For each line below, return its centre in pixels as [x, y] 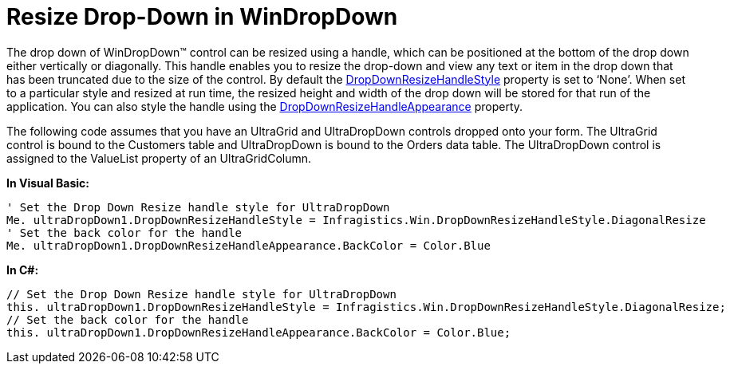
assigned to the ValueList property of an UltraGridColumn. [159, 158]
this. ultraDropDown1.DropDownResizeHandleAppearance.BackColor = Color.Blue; [259, 332]
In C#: [23, 270]
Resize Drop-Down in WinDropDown [202, 17]
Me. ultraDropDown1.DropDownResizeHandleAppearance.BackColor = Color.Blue [249, 245]
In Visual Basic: [48, 183]
